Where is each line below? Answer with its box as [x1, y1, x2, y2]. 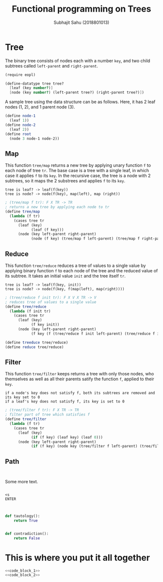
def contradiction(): [5, 531, 49, 536]
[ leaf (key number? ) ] [9, 86, 53, 90]
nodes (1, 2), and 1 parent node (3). [5, 104, 75, 110]
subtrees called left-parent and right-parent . [5, 63, 98, 69]
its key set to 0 [5, 395, 40, 400]
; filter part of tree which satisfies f [5, 412, 90, 417]
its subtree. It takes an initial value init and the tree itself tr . [5, 273, 126, 279]
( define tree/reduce [5, 304, 47, 309]
